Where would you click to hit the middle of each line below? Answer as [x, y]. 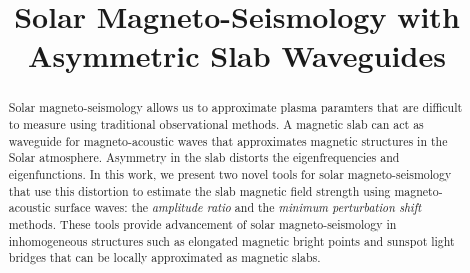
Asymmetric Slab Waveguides [237, 55]
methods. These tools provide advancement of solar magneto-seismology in [202, 223]
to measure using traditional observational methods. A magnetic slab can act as [216, 124]
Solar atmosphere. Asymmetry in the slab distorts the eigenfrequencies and [204, 157]
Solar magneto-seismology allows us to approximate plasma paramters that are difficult [235, 107]
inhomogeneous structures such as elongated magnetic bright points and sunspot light [231, 240]
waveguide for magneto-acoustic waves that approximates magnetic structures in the [228, 140]
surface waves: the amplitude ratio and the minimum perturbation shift [238, 207]
